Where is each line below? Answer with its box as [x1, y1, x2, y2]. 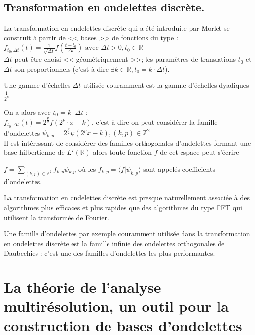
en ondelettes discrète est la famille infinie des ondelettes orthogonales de [4, 238, 225, 248]
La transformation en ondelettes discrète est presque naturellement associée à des [4, 192, 250, 203]
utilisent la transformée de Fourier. [4, 212, 109, 222]
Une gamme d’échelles [4, 80, 71, 90]
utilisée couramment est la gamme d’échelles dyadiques [83, 80, 249, 90]
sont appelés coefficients [143, 163, 215, 174]
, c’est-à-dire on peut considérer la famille [91, 116, 218, 127]
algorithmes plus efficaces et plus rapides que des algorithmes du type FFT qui [4, 202, 242, 212]
